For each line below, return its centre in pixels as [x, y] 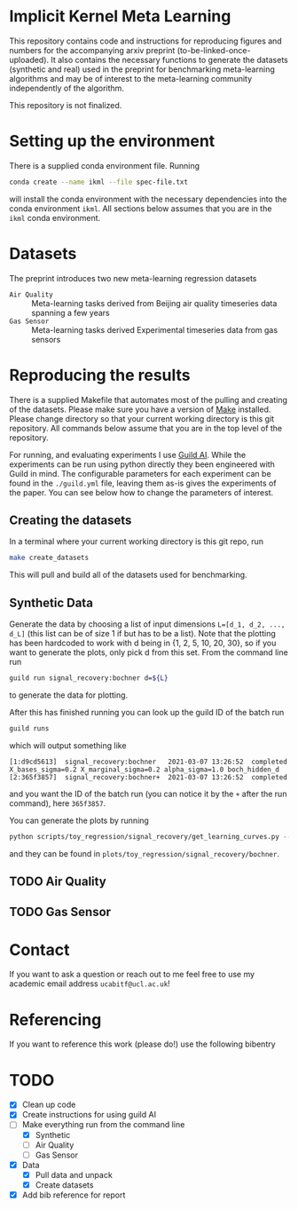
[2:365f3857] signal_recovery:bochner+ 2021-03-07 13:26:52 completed [149, 777]
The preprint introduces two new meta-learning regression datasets [133, 278]
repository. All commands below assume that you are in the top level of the [146, 428]
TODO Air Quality [58, 882]
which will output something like [68, 745]
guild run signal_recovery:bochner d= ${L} [89, 678]
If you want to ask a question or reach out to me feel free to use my [132, 975]
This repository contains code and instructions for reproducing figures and [145, 41]
